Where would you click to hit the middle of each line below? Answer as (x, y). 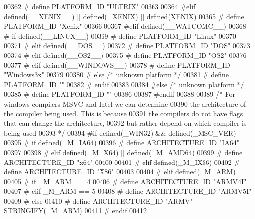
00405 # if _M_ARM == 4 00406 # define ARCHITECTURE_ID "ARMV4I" (125, 181)
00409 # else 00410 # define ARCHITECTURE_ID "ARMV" (98, 200)
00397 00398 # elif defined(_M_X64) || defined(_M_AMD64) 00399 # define (123, 152)
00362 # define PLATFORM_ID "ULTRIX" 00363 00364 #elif (100, 6)
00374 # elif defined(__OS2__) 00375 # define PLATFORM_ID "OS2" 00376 (125, 55)
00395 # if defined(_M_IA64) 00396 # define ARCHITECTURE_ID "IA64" (122, 142)
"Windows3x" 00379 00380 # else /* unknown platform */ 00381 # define (117, 75)
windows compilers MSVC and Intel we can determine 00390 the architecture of (125, 103)
